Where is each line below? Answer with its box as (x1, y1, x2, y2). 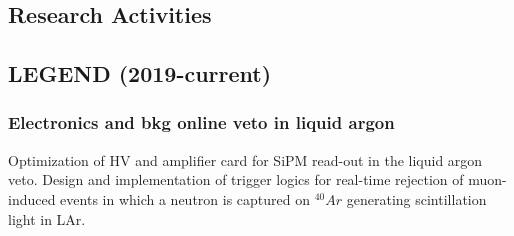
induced (8, 188, 56, 209)
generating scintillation (346, 188, 487, 209)
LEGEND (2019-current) (8, 58, 272, 89)
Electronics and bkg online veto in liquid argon (8, 110, 395, 135)
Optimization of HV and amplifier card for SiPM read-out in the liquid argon (8, 149, 483, 170)
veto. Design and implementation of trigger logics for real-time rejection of (8, 169, 464, 190)
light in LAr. (8, 208, 86, 229)
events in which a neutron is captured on (60, 188, 311, 209)
